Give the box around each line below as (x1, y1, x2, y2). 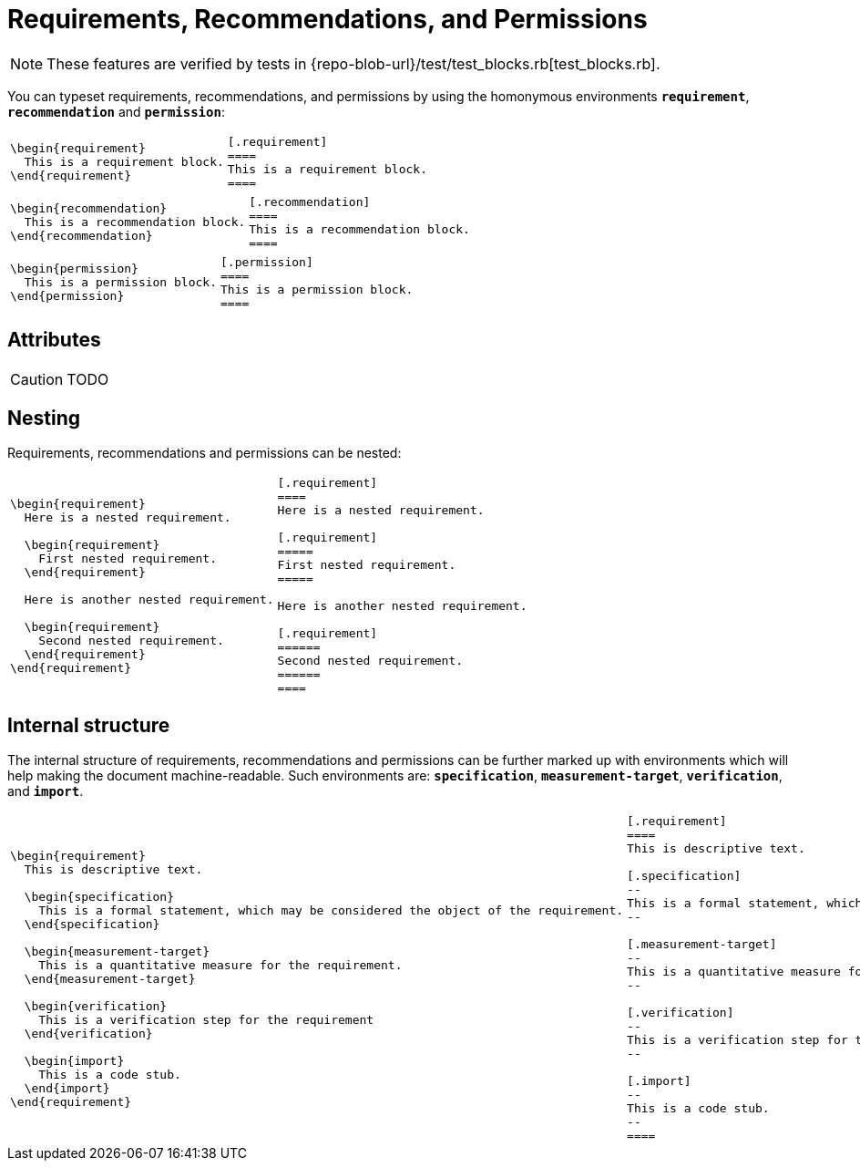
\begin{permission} (10, 262, 138, 276)
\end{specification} (24, 916, 160, 931)
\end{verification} (24, 1026, 153, 1040)
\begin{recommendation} (10, 202, 168, 216)
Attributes (7, 328, 101, 352)
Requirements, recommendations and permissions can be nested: (7, 445, 402, 461)
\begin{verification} (24, 998, 168, 1013)
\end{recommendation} (10, 229, 153, 243)
